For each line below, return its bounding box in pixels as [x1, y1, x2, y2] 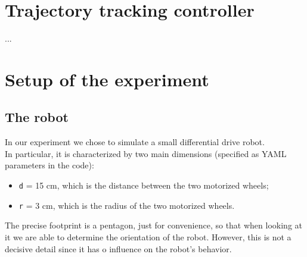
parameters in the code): [5, 159, 94, 171]
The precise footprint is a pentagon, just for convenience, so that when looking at [5, 219, 302, 231]
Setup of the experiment [5, 67, 209, 91]
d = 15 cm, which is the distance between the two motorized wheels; [18, 179, 269, 192]
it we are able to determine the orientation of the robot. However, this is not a [5, 230, 292, 243]
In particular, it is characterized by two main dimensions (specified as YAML [5, 147, 287, 159]
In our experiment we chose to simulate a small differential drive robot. [5, 136, 265, 148]
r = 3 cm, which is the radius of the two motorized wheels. [18, 199, 235, 211]
